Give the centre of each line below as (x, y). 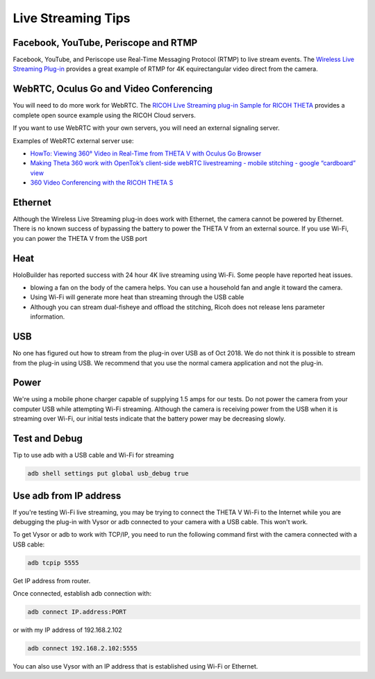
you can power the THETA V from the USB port (80, 238)
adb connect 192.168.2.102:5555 (83, 648)
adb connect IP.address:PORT (77, 612)
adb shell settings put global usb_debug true (108, 473)
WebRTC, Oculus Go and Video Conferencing (113, 89)
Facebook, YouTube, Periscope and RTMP (105, 43)
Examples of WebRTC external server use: (73, 141)
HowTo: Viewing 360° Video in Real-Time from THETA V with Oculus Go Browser (146, 153)
